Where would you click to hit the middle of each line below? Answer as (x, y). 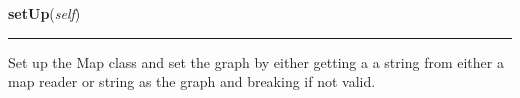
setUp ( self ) (44, 13)
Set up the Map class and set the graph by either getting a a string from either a (256, 61)
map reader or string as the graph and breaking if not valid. (192, 81)
